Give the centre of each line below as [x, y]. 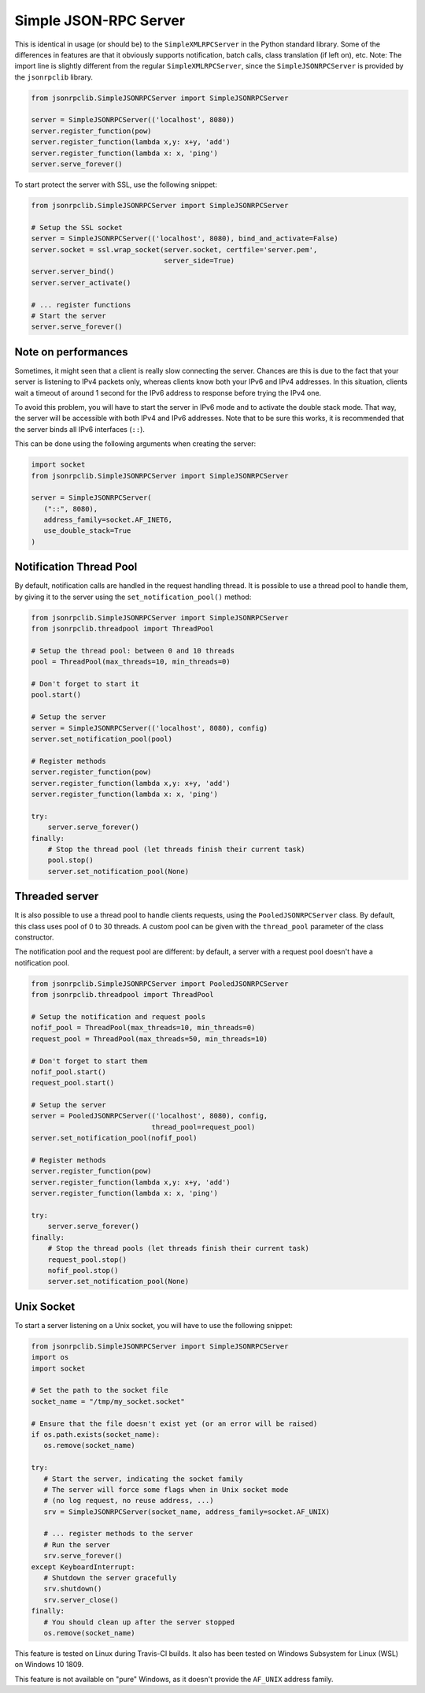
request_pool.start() [73, 1083]
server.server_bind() [73, 272]
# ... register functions [81, 305]
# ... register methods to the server [118, 1534]
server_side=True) [200, 260]
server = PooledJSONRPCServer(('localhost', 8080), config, [150, 1116]
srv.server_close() [81, 1600]
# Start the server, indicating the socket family [143, 1479]
